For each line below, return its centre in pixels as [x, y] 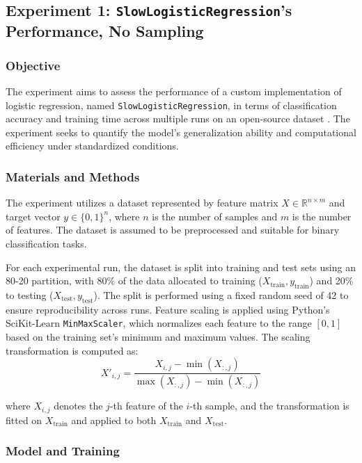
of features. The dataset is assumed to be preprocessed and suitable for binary [173, 230]
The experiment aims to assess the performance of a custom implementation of [174, 91]
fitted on [24, 420]
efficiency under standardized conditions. [92, 146]
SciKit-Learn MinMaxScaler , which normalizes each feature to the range [159, 323]
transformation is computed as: [72, 350]
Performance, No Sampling [105, 31]
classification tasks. [46, 243]
